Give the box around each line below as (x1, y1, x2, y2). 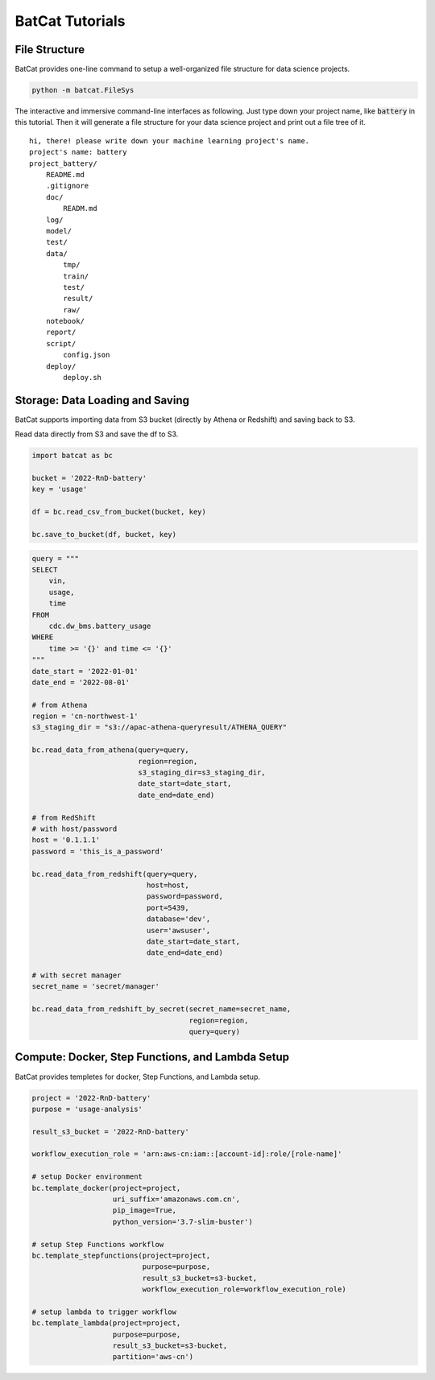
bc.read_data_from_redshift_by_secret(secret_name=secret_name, (31, 1005, 292, 1014)
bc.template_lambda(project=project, (31, 1319, 181, 1328)
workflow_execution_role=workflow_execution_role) (142, 1285, 346, 1294)
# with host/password (31, 824, 118, 833)
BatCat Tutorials (14, 12, 126, 30)
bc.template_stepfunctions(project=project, (31, 1250, 211, 1260)
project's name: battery (29, 147, 127, 157)
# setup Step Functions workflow (31, 1240, 164, 1249)
